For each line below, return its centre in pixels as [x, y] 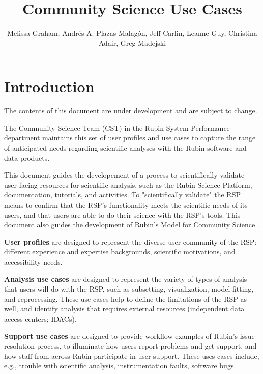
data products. [27, 157]
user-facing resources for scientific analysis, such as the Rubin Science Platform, [128, 184]
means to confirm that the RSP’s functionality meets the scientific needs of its [126, 205]
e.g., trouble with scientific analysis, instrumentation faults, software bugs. [120, 366]
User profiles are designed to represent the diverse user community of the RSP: [130, 241]
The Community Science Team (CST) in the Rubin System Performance [117, 127]
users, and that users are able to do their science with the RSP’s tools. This [122, 214]
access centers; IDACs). [40, 318]
